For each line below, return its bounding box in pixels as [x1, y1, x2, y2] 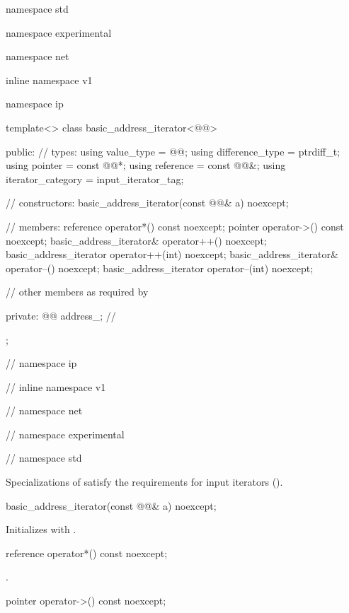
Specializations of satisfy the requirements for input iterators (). [6, 474, 283, 489]
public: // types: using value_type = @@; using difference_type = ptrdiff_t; [6, 144, 341, 158]
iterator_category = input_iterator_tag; [6, 171, 184, 186]
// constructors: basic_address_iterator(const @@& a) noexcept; [6, 195, 289, 210]
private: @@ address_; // [6, 308, 116, 322]
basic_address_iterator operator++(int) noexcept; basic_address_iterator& [6, 247, 338, 262]
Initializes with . [6, 522, 76, 537]
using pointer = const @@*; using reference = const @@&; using [6, 158, 286, 173]
